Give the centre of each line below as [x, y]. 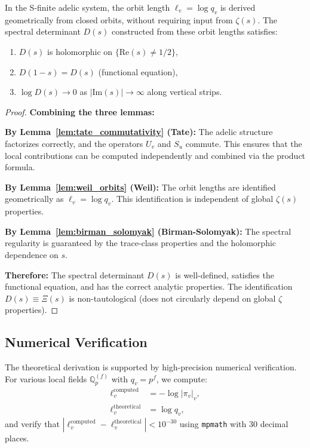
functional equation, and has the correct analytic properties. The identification [149, 286]
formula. [20, 167]
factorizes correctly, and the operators [74, 143]
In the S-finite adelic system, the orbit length [88, 7]
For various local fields [46, 378]
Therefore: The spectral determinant [75, 274]
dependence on [32, 254]
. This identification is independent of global [192, 199]
